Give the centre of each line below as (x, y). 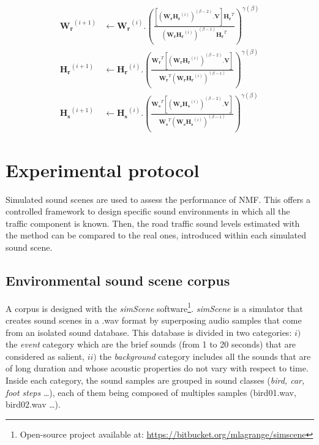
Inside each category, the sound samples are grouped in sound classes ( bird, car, (155, 380)
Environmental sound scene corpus (118, 280)
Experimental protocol (103, 169)
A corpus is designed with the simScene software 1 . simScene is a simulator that (154, 307)
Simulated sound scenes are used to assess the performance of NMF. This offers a (158, 199)
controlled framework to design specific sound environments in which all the (148, 211)
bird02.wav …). (33, 404)
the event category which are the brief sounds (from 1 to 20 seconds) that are (151, 344)
